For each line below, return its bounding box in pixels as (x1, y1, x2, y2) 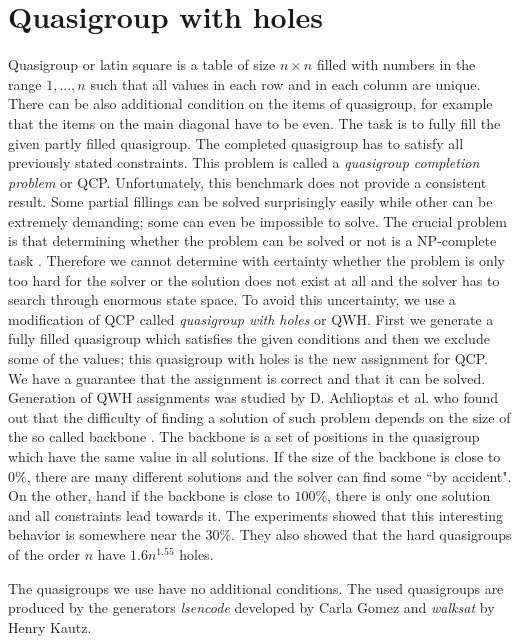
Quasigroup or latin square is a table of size (8, 54, 276, 75)
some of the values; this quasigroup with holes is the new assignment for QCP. (8, 348, 488, 369)
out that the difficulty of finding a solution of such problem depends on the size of (8, 406, 511, 427)
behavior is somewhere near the (8, 524, 201, 545)
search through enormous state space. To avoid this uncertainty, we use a (8, 289, 456, 310)
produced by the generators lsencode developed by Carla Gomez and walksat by (8, 597, 495, 618)
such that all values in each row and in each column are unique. (90, 73, 481, 94)
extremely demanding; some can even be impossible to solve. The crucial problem (8, 210, 507, 231)
